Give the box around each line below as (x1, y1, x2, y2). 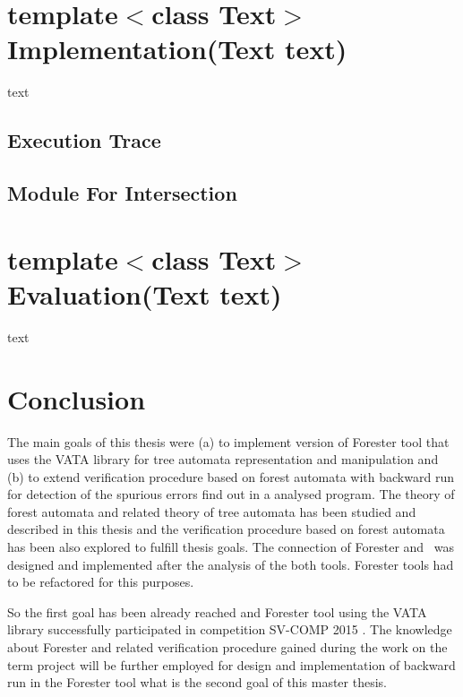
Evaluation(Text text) (7, 275, 282, 312)
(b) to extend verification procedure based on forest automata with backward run (7, 467, 454, 486)
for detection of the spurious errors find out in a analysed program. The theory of (7, 485, 455, 503)
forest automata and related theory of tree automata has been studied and (7, 502, 416, 521)
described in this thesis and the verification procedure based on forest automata (7, 520, 445, 538)
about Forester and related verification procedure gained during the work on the (7, 638, 448, 657)
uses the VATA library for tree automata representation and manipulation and (7, 450, 439, 469)
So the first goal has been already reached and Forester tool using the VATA (7, 602, 427, 621)
